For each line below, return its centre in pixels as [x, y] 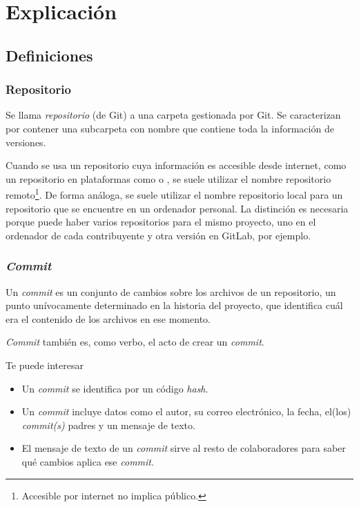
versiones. [26, 142]
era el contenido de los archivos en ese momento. [108, 318]
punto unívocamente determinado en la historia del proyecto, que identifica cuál [174, 305]
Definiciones [49, 55]
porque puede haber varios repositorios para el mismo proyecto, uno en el [161, 222]
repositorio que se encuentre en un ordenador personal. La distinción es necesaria [177, 208]
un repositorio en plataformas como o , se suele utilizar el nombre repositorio [168, 178]
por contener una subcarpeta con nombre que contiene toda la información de [170, 128]
